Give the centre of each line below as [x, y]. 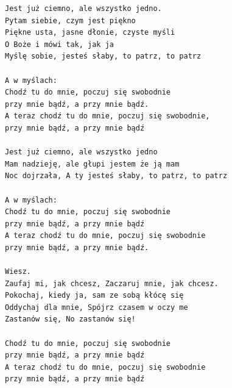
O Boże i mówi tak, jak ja [59, 44]
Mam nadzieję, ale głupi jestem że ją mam [92, 164]
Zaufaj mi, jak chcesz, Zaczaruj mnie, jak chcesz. [112, 283]
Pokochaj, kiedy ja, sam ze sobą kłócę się [94, 296]
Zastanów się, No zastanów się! [70, 319]
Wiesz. [18, 272]
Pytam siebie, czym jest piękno [70, 20]
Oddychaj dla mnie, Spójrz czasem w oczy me [97, 307]
